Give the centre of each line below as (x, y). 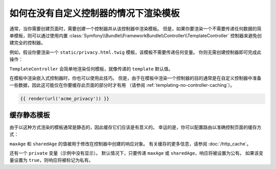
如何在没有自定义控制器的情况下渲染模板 (95, 13)
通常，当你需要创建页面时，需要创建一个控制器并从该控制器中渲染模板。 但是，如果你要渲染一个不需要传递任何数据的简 (135, 29)
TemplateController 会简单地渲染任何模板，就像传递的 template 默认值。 (91, 68)
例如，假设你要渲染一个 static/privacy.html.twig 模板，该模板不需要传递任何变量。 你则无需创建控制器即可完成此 (135, 52)
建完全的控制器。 (27, 43)
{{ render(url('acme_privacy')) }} (65, 99)
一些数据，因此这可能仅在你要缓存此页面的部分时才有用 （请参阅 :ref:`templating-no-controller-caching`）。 (122, 85)
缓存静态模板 (30, 115)
